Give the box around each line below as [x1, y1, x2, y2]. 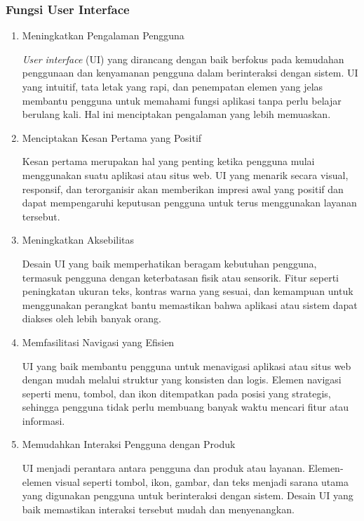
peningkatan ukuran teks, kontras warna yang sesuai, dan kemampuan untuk [22, 284, 353, 298]
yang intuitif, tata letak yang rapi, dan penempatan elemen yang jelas [22, 79, 323, 93]
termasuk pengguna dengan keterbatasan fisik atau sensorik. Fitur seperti [22, 270, 339, 284]
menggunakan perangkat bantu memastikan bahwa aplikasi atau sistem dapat [22, 297, 358, 312]
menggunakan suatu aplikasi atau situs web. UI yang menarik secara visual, [22, 167, 349, 182]
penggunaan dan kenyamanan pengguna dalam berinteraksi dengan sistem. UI [22, 65, 358, 80]
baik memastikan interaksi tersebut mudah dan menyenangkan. [22, 501, 295, 516]
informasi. [22, 413, 65, 428]
